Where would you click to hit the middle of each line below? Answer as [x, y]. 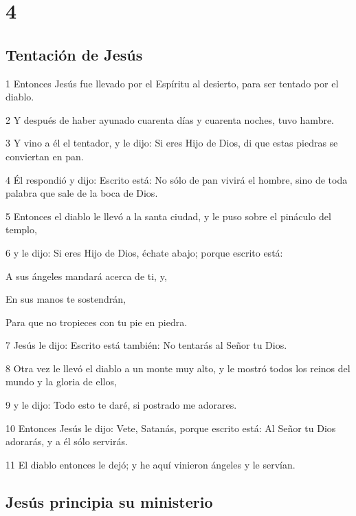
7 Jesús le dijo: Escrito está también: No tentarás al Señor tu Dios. [146, 345]
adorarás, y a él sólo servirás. [67, 441]
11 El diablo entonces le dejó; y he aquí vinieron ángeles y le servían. [151, 464]
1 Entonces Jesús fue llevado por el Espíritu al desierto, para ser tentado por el [172, 83]
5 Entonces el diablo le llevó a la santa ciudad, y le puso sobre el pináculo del [168, 216]
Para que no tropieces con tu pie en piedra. [97, 322]
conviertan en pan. [45, 156]
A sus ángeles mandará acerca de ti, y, [86, 276]
